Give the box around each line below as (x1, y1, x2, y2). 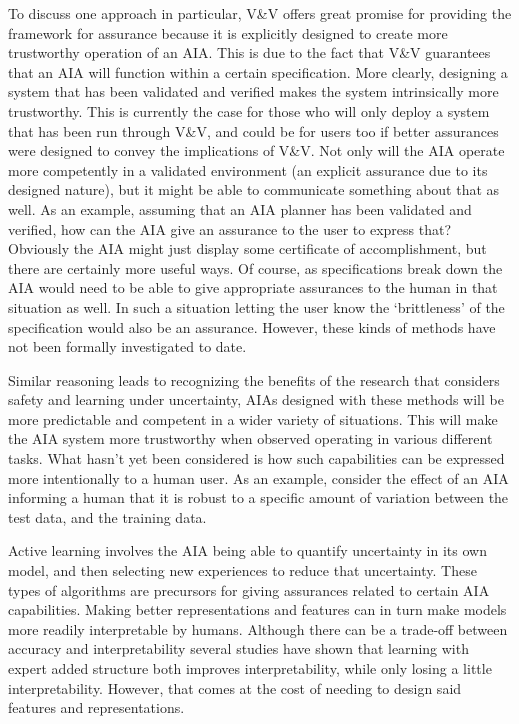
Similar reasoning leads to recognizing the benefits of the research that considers (8, 369, 500, 390)
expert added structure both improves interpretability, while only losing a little (8, 658, 492, 678)
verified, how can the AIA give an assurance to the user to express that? (8, 218, 452, 239)
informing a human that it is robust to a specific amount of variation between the (8, 487, 509, 508)
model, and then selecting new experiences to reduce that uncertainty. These (8, 560, 477, 581)
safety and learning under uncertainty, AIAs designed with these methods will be (8, 389, 504, 410)
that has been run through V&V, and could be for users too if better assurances (8, 120, 499, 141)
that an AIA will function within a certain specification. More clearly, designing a (8, 61, 508, 82)
